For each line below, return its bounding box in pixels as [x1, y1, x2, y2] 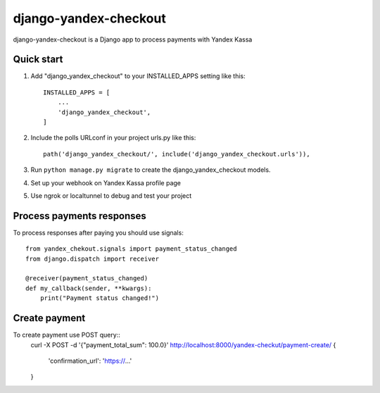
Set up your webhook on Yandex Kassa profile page [30, 178, 182, 187]
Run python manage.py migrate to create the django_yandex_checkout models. [30, 166, 271, 174]
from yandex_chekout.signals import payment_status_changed [25, 245, 237, 253]
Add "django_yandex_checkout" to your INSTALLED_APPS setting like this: [30, 72, 246, 80]
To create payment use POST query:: [13, 331, 121, 339]
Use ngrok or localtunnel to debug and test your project [30, 191, 192, 200]
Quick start [13, 54, 63, 65]
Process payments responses [13, 210, 147, 222]
